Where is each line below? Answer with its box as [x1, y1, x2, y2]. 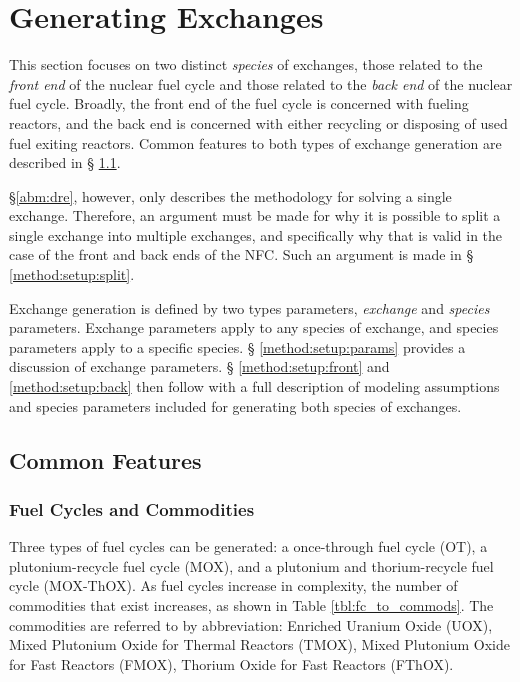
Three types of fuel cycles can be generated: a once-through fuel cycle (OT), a [9, 536, 488, 557]
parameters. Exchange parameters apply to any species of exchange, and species [9, 317, 499, 338]
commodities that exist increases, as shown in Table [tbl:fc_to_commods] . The [9, 595, 494, 615]
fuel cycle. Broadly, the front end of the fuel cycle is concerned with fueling [9, 93, 469, 114]
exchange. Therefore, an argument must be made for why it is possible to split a [9, 205, 501, 226]
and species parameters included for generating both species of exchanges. [9, 395, 462, 416]
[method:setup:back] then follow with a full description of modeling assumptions [9, 376, 500, 397]
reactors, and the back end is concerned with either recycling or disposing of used [9, 112, 508, 133]
